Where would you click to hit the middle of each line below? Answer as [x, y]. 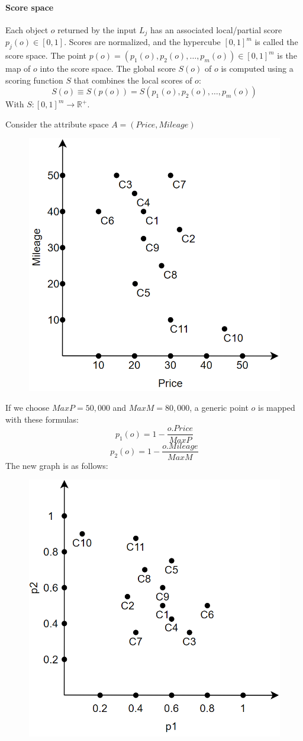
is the [287, 55]
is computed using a [257, 68]
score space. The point [46, 55]
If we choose [28, 408]
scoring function [34, 80]
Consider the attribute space [57, 124]
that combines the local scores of [133, 80]
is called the [276, 42]
